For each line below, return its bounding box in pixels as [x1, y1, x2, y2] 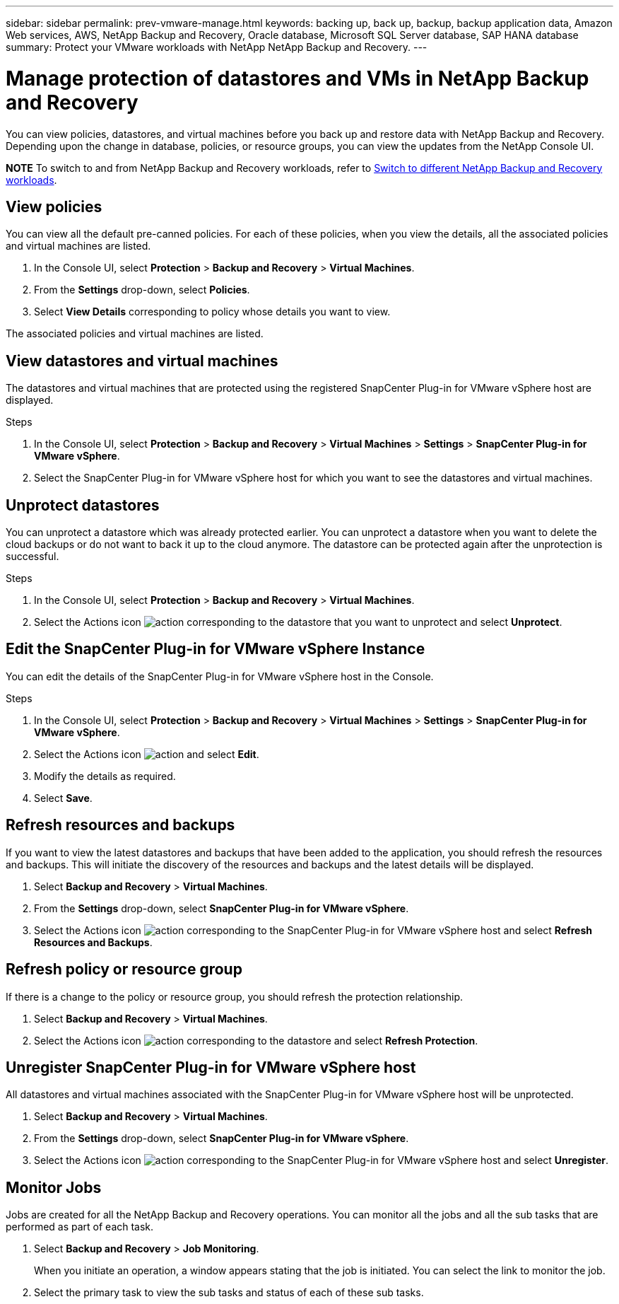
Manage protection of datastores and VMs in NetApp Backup [6, 66, 589, 91]
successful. [6, 550, 59, 563]
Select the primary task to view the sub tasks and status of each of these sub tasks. [34, 1286, 424, 1299]
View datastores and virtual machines [6, 351, 278, 370]
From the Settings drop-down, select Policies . [34, 284, 250, 296]
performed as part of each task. [6, 1221, 154, 1233]
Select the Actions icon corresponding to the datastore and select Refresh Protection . [34, 1034, 478, 1047]
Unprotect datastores [6, 496, 160, 514]
